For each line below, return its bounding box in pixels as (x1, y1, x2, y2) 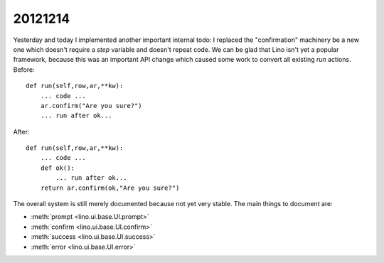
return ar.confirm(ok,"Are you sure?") (40, 183, 180, 192)
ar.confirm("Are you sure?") (40, 102, 142, 109)
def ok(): (40, 163, 75, 172)
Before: (13, 65, 35, 74)
